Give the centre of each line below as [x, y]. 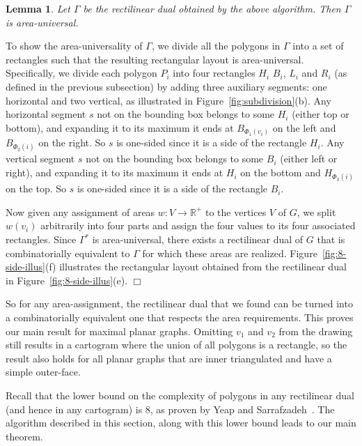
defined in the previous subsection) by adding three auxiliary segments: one [166, 86]
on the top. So [36, 189]
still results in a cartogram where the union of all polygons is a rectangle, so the [176, 345]
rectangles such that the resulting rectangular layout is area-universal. [155, 59]
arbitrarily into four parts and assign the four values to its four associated [198, 225]
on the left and [304, 127]
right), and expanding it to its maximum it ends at [115, 172]
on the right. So [72, 143]
